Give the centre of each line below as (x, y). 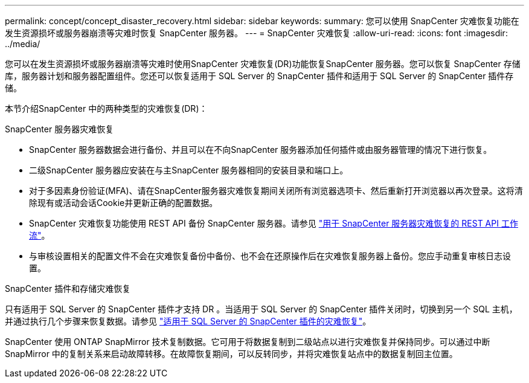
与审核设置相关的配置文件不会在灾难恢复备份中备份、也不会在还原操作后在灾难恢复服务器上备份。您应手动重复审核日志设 (270, 256)
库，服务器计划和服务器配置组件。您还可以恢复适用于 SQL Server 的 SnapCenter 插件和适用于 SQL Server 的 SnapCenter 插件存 (259, 76)
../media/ (23, 44)
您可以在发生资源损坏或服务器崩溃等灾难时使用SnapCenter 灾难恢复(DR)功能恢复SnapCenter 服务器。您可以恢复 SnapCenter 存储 (263, 64)
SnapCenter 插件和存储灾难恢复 (68, 288)
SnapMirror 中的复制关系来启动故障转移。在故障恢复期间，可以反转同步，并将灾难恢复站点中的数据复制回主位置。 (231, 354)
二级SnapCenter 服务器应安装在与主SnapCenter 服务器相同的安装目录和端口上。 (189, 170)
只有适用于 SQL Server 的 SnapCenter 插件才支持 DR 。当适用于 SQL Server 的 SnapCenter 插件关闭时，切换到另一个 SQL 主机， (261, 309)
